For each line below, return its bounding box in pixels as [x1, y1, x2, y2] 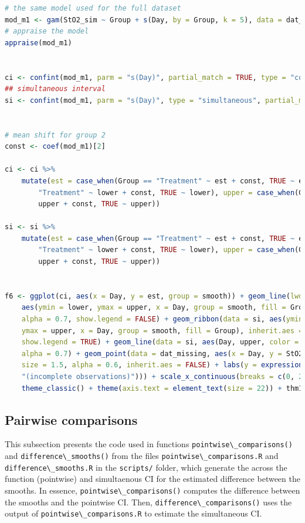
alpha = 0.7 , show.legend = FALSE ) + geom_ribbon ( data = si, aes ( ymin [21, 315, 303, 324]
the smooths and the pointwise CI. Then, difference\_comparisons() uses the [5, 495, 292, 508]
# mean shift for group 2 [5, 130, 106, 139]
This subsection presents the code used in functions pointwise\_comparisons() [5, 438, 293, 450]
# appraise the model [5, 27, 89, 36]
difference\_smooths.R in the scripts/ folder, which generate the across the [5, 461, 287, 473]
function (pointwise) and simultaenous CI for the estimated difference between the [5, 472, 300, 485]
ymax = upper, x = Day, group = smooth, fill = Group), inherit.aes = [21, 326, 303, 335]
